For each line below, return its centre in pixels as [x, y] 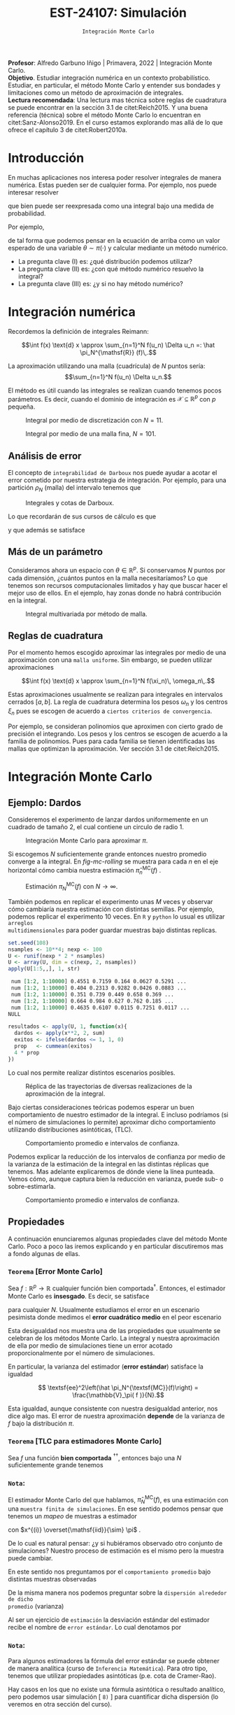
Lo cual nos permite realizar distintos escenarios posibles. [92, 1073]
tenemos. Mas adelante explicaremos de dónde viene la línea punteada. [112, 1171]
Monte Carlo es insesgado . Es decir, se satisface [79, 1296]
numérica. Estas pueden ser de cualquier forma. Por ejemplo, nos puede [113, 185]
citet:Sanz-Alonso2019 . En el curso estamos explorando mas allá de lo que [115, 122]
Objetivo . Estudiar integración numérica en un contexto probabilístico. [109, 78]
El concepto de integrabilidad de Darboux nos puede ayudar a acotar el [113, 473]
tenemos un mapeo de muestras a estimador [72, 1516]
